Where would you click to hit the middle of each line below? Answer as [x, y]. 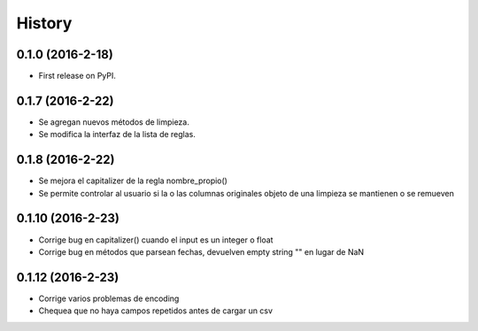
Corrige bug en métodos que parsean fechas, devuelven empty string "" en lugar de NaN [201, 251]
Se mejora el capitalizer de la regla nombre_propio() [133, 181]
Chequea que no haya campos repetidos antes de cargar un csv [156, 311]
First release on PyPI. [77, 76]
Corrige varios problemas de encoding [109, 298]
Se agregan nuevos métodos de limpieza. [114, 122]
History [44, 23]
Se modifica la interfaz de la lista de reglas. [117, 135]
